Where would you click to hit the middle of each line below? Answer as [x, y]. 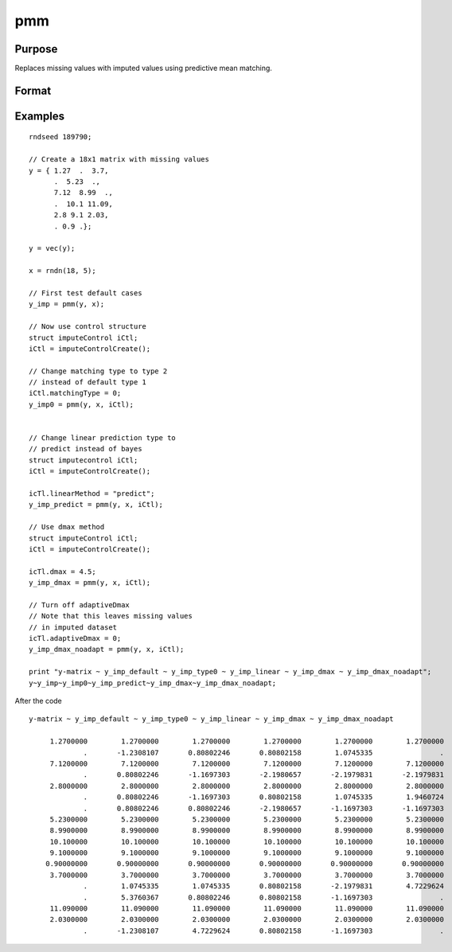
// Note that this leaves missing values [111, 616]
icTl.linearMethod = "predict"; [92, 493]
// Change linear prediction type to [103, 438]
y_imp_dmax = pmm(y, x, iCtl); [90, 583]
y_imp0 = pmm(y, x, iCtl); [82, 404]
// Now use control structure [88, 327]
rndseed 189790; [60, 137]
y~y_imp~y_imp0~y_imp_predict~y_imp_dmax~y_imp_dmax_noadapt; [153, 683]
